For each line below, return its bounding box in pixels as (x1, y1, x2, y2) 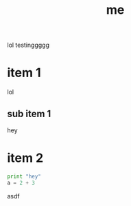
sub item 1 (7, 107, 51, 119)
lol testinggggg (7, 41, 50, 50)
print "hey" (7, 173, 41, 180)
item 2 (7, 150, 44, 166)
